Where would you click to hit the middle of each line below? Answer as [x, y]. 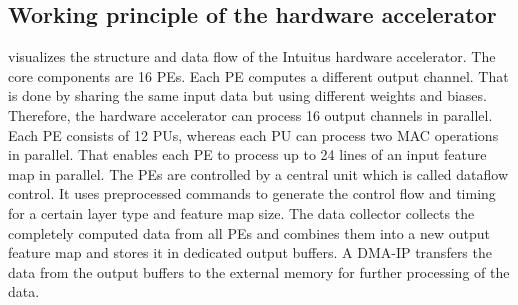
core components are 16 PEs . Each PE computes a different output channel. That [258, 75]
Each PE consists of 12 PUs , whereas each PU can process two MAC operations [253, 134]
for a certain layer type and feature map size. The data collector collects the [241, 212]
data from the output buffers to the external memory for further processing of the [259, 271]
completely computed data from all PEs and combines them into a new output [249, 232]
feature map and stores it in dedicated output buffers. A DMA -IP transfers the [250, 252]
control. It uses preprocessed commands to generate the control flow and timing [252, 193]
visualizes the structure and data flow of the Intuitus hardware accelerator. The [252, 56]
